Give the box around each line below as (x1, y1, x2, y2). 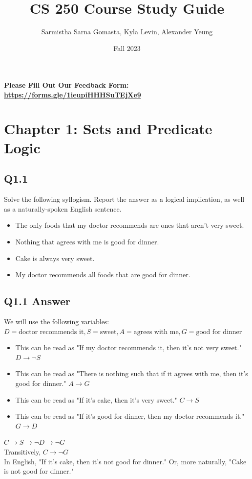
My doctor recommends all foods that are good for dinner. (15, 269, 190, 280)
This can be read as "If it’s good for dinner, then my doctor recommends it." (15, 411, 245, 421)
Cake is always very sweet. (15, 253, 95, 263)
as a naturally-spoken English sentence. (4, 203, 122, 214)
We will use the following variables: (4, 316, 109, 327)
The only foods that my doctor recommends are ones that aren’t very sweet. (15, 220, 244, 230)
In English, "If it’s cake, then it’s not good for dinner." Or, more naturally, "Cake (4, 456, 247, 466)
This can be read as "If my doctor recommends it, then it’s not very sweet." (15, 342, 242, 353)
